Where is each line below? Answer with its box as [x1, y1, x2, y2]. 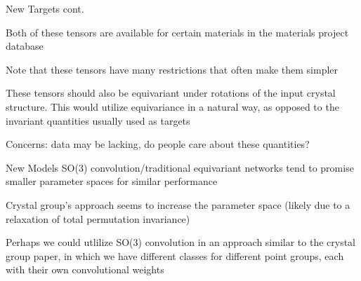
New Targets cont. [6, 1, 84, 15]
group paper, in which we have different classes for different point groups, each [6, 248, 344, 263]
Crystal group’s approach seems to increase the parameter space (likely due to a [6, 197, 350, 212]
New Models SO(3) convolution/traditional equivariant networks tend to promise [6, 160, 354, 174]
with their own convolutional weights [6, 262, 164, 277]
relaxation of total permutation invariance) [6, 211, 190, 226]
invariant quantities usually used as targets [6, 113, 190, 128]
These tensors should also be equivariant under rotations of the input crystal [6, 85, 336, 100]
